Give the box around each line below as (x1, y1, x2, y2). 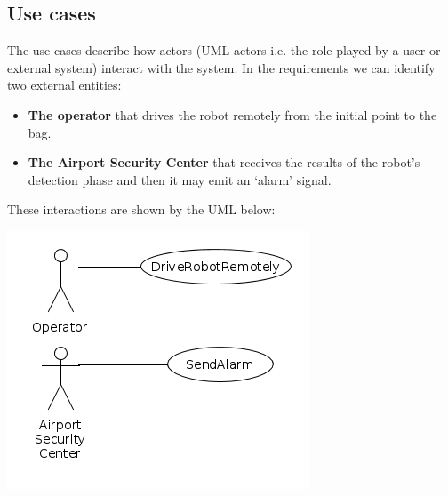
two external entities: (7, 76, 122, 94)
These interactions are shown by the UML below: (7, 200, 276, 219)
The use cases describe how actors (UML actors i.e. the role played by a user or (7, 41, 441, 60)
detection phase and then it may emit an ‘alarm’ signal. (28, 170, 332, 188)
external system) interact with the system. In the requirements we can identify (7, 58, 436, 76)
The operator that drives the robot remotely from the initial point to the (28, 105, 437, 124)
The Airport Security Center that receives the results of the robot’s (28, 153, 420, 172)
